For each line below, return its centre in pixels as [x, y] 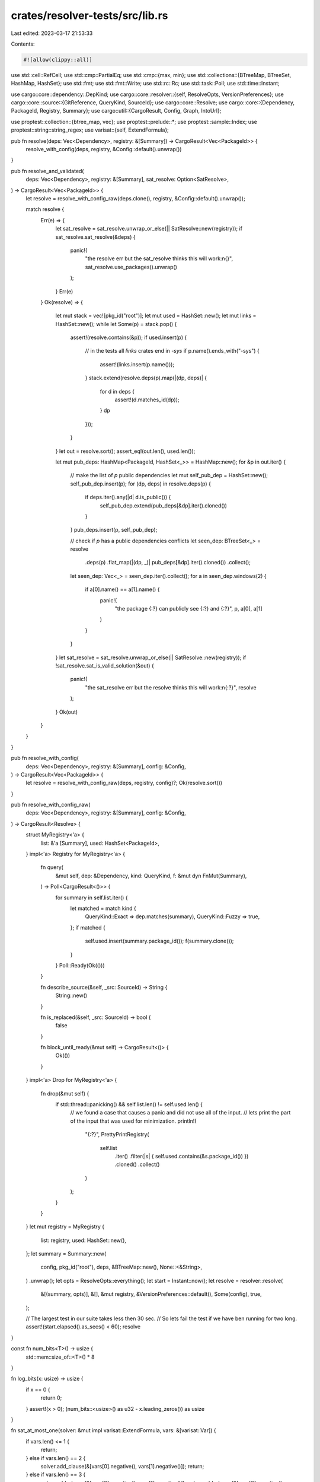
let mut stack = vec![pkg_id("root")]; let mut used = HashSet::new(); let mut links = [156, 316]
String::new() [71, 995]
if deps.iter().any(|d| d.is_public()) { [128, 497]
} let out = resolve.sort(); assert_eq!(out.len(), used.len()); [125, 451]
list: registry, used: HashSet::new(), [84, 1240]
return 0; [51, 1398]
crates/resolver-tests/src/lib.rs [89, 15]
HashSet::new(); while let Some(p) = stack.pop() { [116, 324]
